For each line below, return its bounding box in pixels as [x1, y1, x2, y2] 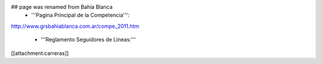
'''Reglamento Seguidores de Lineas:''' [41, 36, 137, 43]
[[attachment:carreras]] [11, 49, 69, 56]
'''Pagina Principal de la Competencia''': [31, 12, 129, 19]
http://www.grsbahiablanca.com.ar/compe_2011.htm [11, 23, 140, 30]
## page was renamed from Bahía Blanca [11, 4, 113, 10]
